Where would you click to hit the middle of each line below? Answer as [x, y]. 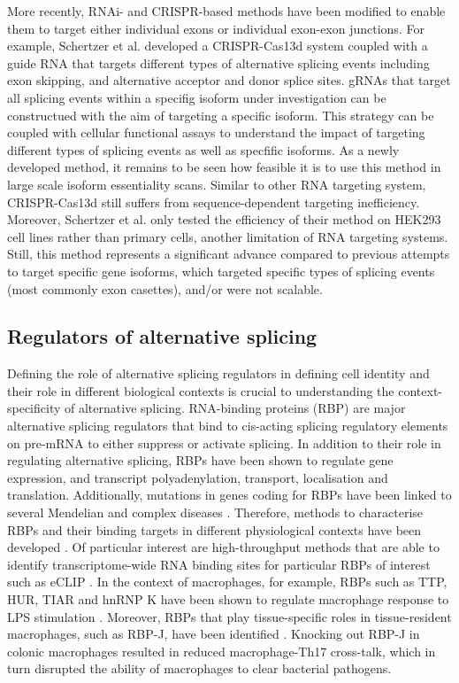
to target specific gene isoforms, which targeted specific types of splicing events [221, 271]
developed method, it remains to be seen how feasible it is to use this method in [224, 167]
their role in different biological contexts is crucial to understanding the [201, 390]
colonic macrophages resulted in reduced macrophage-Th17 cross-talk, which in [222, 651]
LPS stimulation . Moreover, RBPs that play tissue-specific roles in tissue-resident [229, 616]
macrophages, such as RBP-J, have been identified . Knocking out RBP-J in [214, 634]
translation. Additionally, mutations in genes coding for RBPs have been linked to [229, 495]
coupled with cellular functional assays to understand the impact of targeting [216, 132]
